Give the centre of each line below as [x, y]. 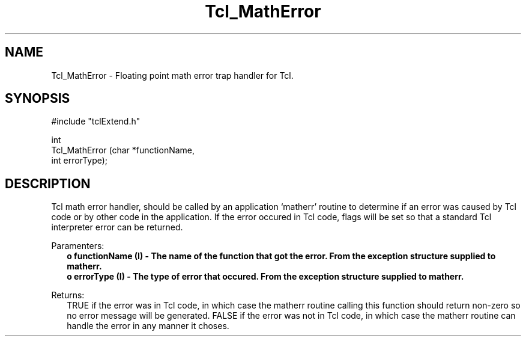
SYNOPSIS [38, 99]
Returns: [68, 295]
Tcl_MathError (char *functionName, [123, 150]
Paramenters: [78, 246]
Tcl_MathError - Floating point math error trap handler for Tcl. [172, 75]
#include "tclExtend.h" [96, 121]
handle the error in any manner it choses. [148, 326]
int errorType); [80, 161]
